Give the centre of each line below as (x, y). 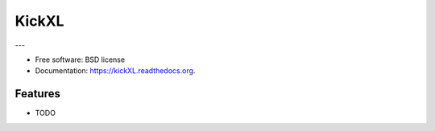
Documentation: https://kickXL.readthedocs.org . (115, 71)
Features (37, 94)
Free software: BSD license (80, 59)
